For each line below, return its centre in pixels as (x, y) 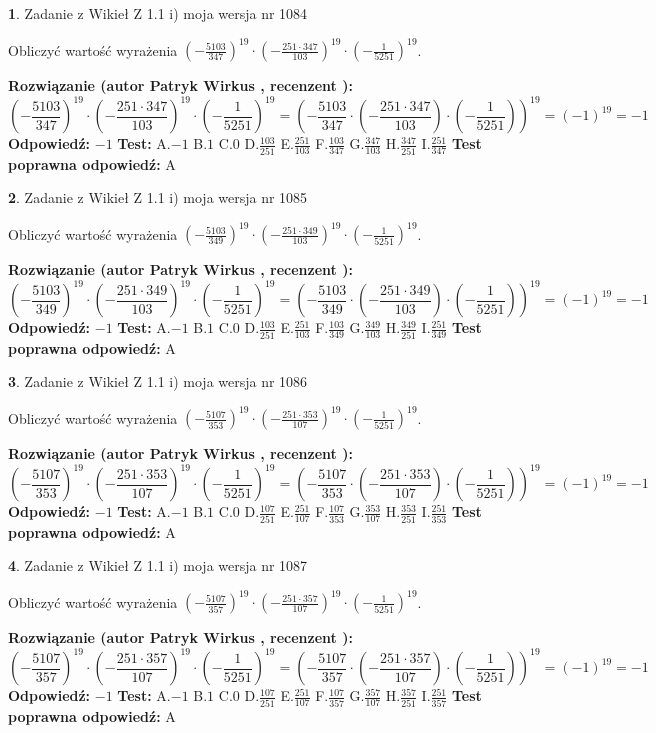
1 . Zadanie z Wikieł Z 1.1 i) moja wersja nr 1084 (158, 13)
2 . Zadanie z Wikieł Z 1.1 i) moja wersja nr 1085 (158, 197)
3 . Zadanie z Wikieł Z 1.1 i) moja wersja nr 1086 (158, 381)
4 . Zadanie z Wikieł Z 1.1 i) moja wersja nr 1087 (158, 565)
